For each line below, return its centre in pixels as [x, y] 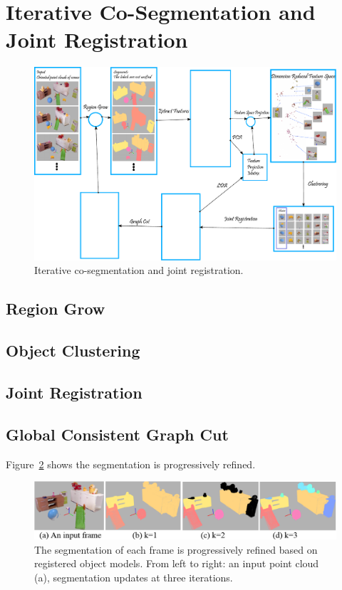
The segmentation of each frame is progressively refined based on [176, 549]
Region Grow [56, 309]
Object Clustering [73, 351]
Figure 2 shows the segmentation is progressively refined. [131, 464]
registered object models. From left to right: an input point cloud [177, 563]
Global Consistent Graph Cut [117, 434]
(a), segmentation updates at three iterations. [134, 577]
